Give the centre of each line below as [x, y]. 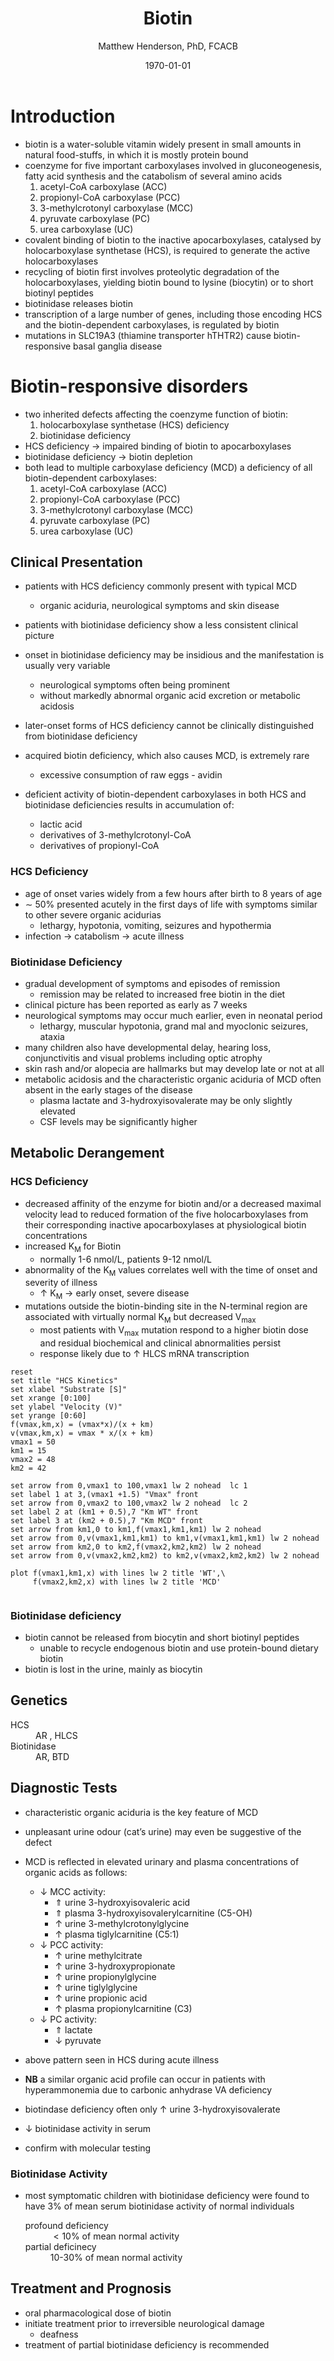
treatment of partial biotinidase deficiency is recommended [147, 2344]
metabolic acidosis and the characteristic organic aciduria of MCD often [173, 1079]
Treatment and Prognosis [91, 2288]
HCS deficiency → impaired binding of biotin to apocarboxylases [158, 446]
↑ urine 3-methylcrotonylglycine [122, 1923]
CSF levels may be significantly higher [118, 1122]
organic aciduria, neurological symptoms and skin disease [159, 606]
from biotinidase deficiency [81, 736]
